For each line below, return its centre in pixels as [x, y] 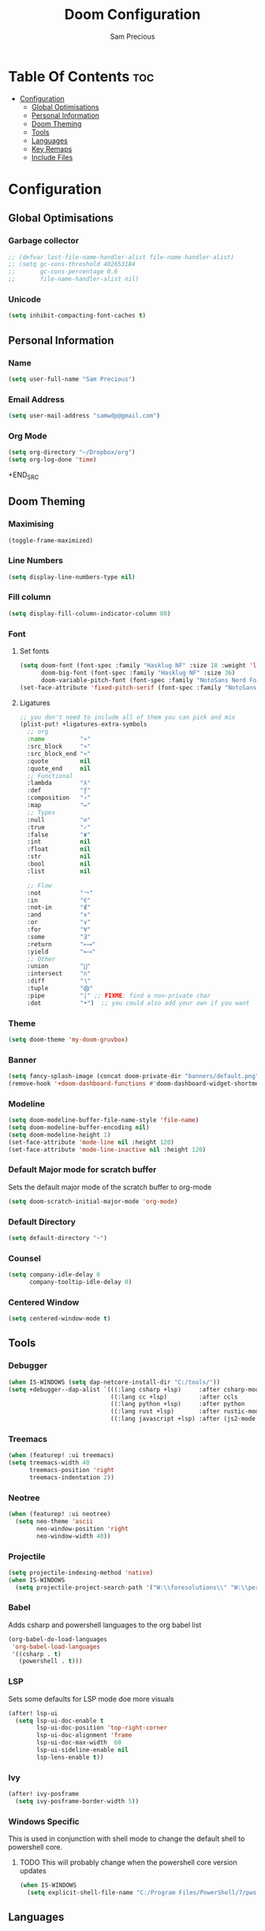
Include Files [52, 157]
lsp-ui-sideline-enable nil [82, 1750]
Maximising [31, 524]
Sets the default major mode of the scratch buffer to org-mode [110, 1187]
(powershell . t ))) [50, 1661]
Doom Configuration [132, 15]
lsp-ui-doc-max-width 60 [79, 1743]
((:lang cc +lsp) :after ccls [174, 1397]
